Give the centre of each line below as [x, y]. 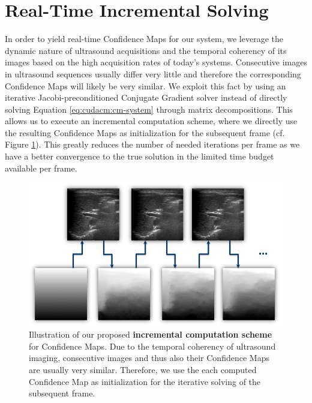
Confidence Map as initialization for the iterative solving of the [145, 381]
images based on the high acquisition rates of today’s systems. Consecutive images [156, 62]
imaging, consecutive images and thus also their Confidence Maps [149, 358]
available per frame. [41, 168]
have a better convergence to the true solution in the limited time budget [139, 156]
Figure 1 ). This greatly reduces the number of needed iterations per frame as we [152, 144]
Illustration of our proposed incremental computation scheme [151, 334]
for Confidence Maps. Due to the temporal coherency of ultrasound [152, 346]
